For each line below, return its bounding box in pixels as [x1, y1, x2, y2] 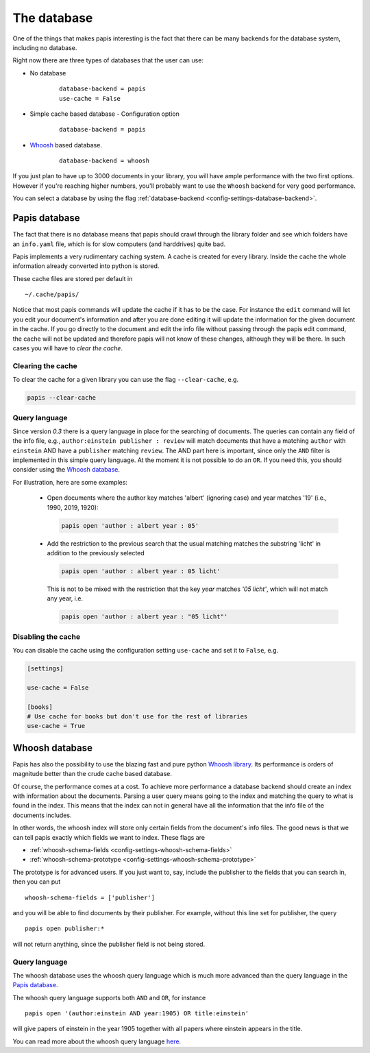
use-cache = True [27, 722, 86, 730]
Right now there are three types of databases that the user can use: [12, 56, 203, 64]
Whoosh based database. [29, 141, 103, 149]
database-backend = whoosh [59, 157, 150, 165]
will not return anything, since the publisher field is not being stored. [12, 940, 206, 948]
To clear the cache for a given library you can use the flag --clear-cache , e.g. [12, 376, 239, 384]
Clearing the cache [12, 361, 78, 370]
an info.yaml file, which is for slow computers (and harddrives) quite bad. [12, 240, 226, 248]
